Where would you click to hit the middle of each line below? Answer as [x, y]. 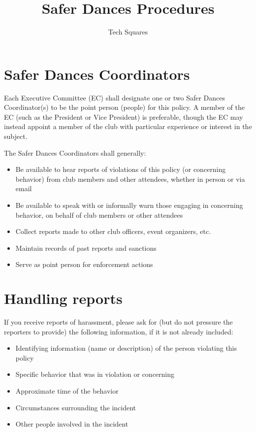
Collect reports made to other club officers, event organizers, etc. [113, 231]
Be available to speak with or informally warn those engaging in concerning [129, 205]
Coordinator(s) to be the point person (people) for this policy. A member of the [124, 107]
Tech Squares [128, 32]
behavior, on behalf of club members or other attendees [99, 215]
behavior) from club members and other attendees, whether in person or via [130, 179]
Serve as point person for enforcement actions [84, 264]
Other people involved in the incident [72, 424]
